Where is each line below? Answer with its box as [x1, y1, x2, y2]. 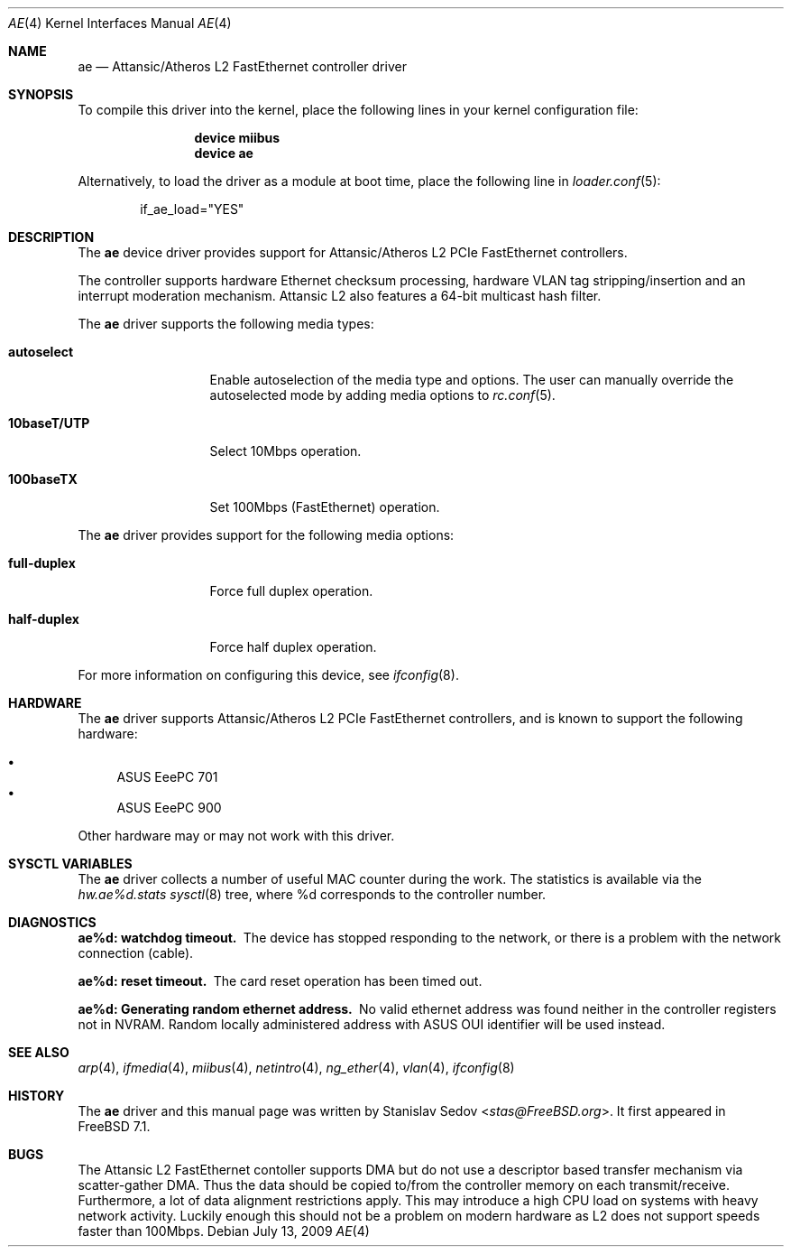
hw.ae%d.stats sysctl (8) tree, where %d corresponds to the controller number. [78, 887, 547, 902]
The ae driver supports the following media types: [78, 316, 374, 331]
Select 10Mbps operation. [209, 443, 362, 459]
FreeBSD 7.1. [78, 1119, 151, 1134]
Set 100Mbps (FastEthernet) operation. [209, 499, 440, 515]
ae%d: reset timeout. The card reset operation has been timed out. [78, 973, 483, 989]
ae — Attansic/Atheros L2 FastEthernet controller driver [78, 59, 407, 74]
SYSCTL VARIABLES [8, 856, 133, 871]
